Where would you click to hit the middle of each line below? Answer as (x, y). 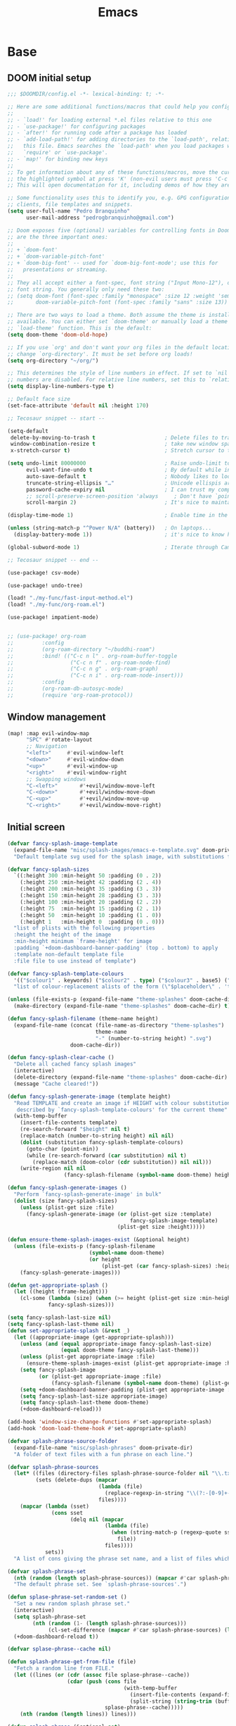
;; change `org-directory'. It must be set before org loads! (100, 354)
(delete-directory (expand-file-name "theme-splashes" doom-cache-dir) (121, 1077)
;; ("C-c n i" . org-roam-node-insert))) (96, 676)
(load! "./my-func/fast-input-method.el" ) (70, 598)
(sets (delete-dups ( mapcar (77, 1480)
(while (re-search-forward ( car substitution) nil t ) (106, 1156)
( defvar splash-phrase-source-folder (63, 1441)
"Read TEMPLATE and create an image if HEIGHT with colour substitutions (124, 1103)
